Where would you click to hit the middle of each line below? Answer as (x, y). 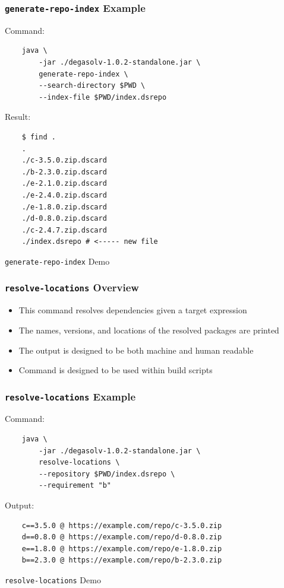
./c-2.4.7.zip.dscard (64, 230)
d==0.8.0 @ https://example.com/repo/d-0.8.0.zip (122, 537)
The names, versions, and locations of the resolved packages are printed (149, 330)
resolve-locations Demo (53, 580)
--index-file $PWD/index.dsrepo (103, 97)
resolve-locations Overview (72, 287)
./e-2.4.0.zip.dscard (64, 195)
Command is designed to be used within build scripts (116, 370)
